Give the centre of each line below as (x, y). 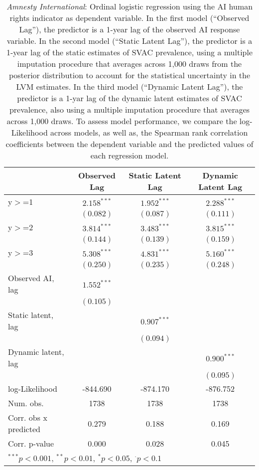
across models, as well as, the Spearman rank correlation (149, 132)
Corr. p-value (31, 443)
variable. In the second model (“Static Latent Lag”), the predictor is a (129, 41)
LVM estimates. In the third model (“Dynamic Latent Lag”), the (129, 86)
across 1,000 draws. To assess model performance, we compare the (122, 121)
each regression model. (129, 155)
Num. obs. (26, 403)
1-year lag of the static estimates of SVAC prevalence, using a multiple (129, 52)
